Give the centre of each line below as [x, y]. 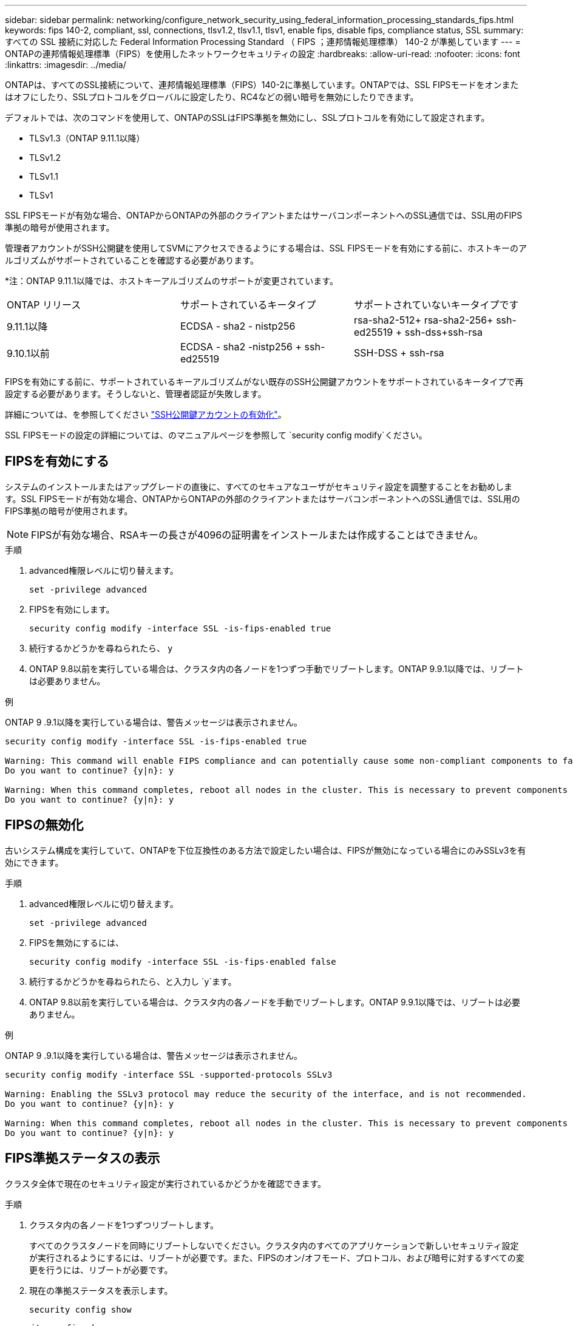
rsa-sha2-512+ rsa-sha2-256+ [423, 320]
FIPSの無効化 [44, 825]
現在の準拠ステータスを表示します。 [101, 1290]
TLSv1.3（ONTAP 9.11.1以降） [87, 138]
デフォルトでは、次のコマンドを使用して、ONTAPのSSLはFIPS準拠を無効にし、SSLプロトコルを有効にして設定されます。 [247, 117]
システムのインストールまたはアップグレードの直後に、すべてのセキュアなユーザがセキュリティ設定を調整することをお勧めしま [259, 486]
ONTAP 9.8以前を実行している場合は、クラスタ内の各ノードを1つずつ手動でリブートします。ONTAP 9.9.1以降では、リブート [276, 668]
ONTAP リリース [44, 305]
